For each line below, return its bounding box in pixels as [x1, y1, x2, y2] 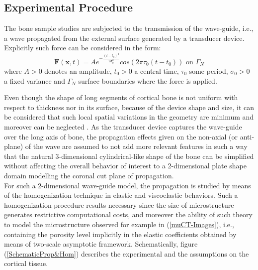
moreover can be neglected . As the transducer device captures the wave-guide [4, 121, 242, 132]
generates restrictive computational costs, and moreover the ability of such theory [4, 209, 253, 220]
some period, [189, 66, 228, 76]
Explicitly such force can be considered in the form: [4, 42, 161, 53]
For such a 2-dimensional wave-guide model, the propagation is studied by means [4, 180, 251, 190]
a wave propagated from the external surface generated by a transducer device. [4, 32, 245, 43]
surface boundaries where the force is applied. [78, 75, 217, 86]
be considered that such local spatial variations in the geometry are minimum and [4, 112, 254, 122]
